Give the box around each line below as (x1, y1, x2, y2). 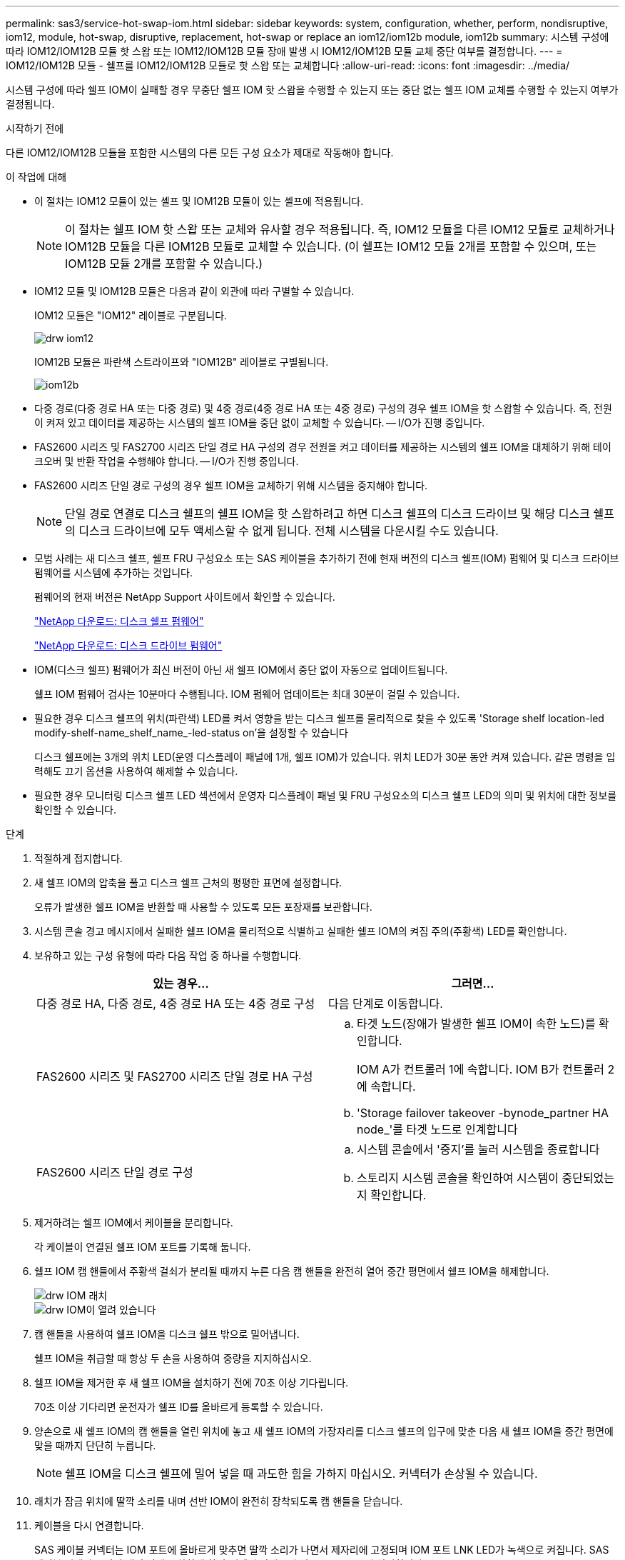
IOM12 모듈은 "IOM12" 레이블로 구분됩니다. (34, 309, 228, 321)
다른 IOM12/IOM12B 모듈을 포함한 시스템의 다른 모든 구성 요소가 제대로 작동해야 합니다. (6, 146, 394, 159)
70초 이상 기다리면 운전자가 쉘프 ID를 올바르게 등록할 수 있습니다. (34, 1401, 323, 1413)
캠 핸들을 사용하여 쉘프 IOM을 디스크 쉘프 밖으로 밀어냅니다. (34, 1328, 300, 1340)
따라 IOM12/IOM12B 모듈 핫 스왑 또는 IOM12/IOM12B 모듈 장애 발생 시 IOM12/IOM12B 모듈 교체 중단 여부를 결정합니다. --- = (6, 45, 563, 57)
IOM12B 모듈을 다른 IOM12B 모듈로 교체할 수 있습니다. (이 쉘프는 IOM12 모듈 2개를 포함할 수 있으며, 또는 (65, 239, 597, 254)
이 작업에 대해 (6, 171, 67, 183)
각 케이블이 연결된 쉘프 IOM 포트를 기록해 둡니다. (34, 1241, 251, 1253)
